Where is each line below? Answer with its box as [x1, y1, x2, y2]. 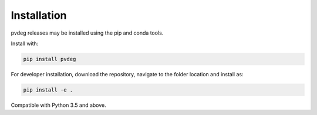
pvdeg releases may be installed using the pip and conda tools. [11, 29, 164, 36]
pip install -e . [23, 86, 73, 93]
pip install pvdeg [23, 56, 76, 62]
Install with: [11, 40, 39, 47]
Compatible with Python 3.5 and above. [11, 102, 107, 109]
